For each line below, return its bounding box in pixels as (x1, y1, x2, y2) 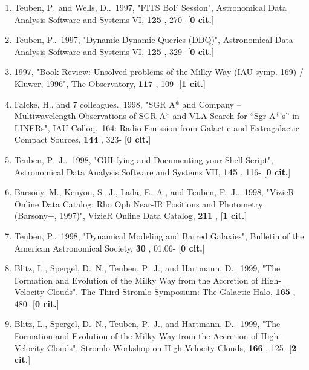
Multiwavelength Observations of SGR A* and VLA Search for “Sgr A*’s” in (14, 109, 299, 122)
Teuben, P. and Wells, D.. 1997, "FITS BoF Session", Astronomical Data (14, 1, 287, 13)
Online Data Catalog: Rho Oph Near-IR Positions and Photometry (14, 197, 263, 210)
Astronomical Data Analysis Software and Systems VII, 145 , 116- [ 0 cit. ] (14, 165, 291, 178)
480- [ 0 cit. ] (14, 297, 59, 310)
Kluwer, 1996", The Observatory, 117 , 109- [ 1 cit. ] (14, 77, 206, 89)
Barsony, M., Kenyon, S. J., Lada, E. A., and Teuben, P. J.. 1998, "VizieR (14, 186, 294, 198)
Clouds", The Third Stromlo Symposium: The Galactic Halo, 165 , (47, 285, 296, 298)
